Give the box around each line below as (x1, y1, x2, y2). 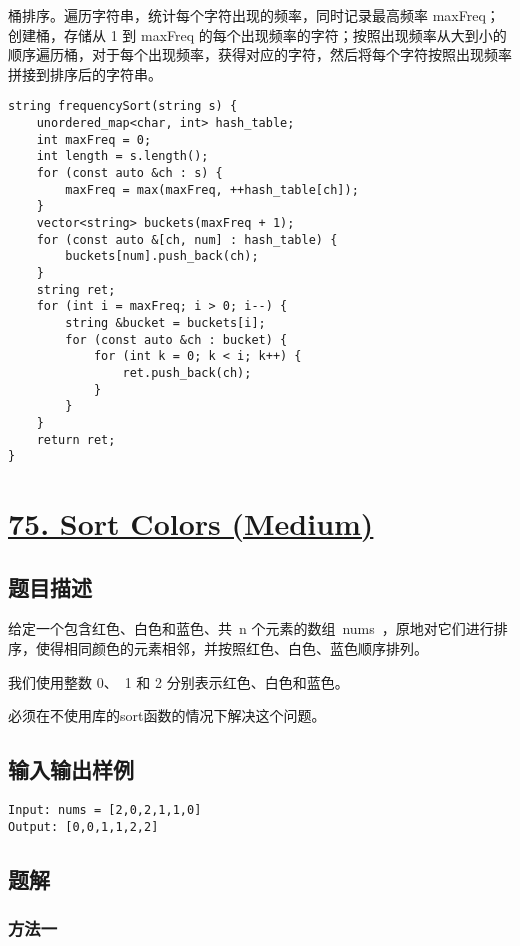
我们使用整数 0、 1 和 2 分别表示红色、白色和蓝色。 (8, 671, 349, 692)
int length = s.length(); (36, 149, 209, 164)
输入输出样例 (8, 754, 134, 785)
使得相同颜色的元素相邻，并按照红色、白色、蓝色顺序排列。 (35, 637, 428, 658)
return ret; (36, 432, 116, 447)
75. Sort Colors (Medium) (8, 503, 374, 543)
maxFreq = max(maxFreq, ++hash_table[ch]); (65, 182, 359, 197)
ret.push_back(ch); (122, 365, 252, 380)
